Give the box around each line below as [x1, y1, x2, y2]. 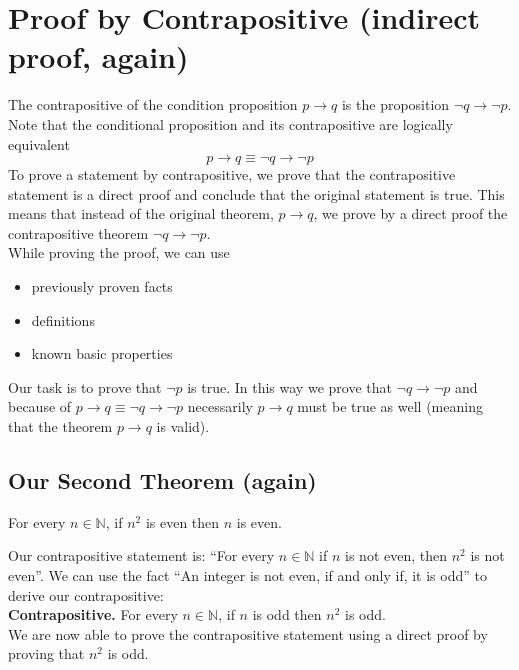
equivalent [8, 133, 70, 154]
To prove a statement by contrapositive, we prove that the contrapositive [8, 164, 456, 185]
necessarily [187, 396, 253, 417]
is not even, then [345, 545, 447, 566]
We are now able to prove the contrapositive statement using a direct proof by [8, 623, 488, 644]
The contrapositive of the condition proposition [8, 94, 298, 115]
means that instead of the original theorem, [8, 203, 274, 224]
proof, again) [8, 36, 189, 77]
